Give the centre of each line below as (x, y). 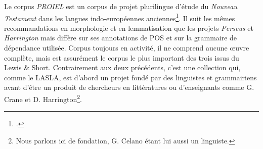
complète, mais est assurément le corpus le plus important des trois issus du (122, 57)
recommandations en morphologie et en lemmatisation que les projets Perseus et (129, 28)
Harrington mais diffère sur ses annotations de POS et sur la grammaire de (121, 38)
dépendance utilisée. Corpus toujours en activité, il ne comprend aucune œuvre (127, 48)
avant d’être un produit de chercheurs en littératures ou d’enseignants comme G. (129, 87)
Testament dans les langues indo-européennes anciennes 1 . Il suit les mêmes (120, 17)
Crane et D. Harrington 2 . (43, 98)
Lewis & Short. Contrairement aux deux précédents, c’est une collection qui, (122, 67)
